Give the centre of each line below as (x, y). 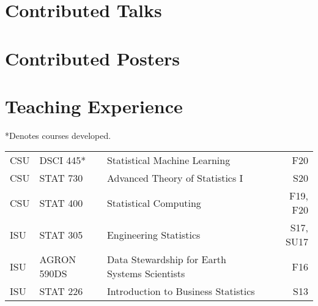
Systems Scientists (146, 274)
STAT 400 (61, 203)
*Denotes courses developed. (58, 135)
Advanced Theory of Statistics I (175, 178)
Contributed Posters (92, 58)
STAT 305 (61, 234)
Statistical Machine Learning (168, 160)
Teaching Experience (94, 106)
